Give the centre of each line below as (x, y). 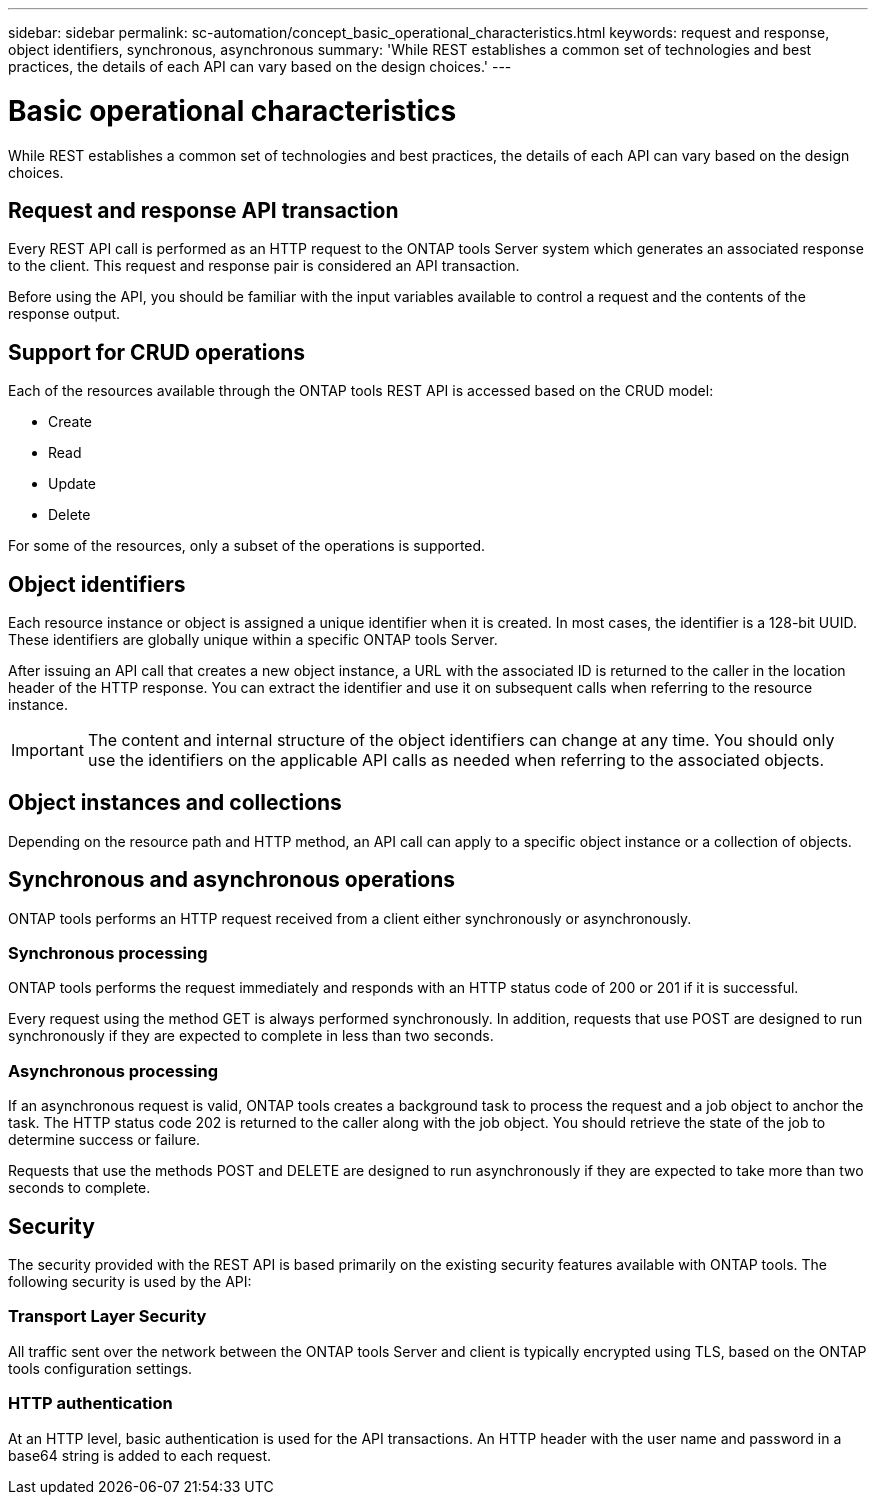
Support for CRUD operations (157, 352)
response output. (64, 314)
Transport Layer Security (107, 1316)
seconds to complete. (79, 1188)
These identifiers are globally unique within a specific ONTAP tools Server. (253, 640)
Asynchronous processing (113, 1070)
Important (47, 750)
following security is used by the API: (130, 1282)
